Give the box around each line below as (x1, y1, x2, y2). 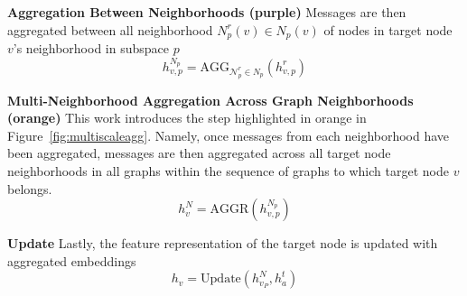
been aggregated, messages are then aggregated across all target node (7, 143, 391, 162)
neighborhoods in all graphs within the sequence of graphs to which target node (7, 161, 449, 180)
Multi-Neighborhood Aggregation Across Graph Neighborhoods (7, 90, 414, 109)
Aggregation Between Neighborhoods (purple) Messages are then (7, 3, 406, 21)
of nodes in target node (323, 20, 453, 39)
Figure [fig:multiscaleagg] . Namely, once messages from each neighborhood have (7, 125, 450, 144)
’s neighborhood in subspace (13, 39, 169, 58)
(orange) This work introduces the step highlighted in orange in (7, 108, 367, 127)
